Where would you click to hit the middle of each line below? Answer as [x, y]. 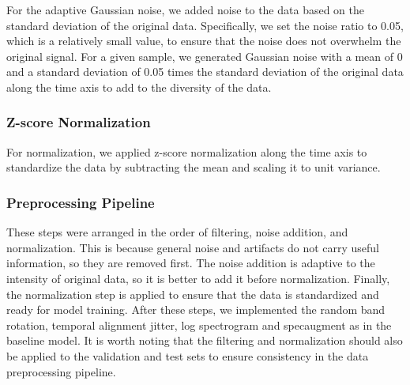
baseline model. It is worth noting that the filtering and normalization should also [205, 340]
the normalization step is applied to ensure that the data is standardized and [193, 294]
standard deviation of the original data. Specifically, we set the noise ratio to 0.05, [205, 25]
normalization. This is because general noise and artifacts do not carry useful [193, 247]
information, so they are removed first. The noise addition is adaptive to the [191, 263]
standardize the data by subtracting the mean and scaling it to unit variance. [194, 167]
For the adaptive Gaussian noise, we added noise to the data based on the [185, 9]
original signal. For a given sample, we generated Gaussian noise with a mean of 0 [205, 56]
